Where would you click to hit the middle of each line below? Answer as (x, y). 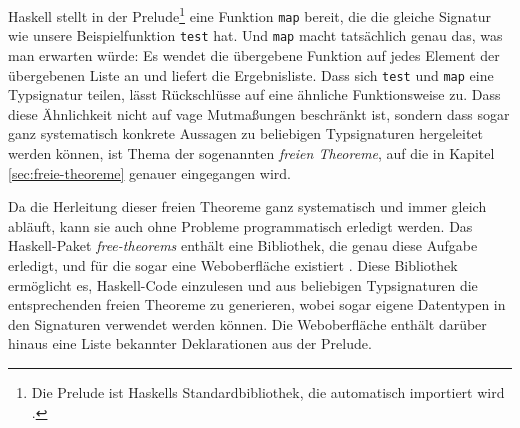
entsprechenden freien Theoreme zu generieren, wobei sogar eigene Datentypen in (257, 304)
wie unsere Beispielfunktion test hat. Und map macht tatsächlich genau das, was (255, 35)
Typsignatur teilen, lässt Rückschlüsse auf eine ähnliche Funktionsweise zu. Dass (254, 94)
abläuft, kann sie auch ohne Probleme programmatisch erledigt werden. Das (240, 225)
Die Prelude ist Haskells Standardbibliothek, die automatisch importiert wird (268, 391)
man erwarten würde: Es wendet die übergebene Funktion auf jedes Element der (254, 54)
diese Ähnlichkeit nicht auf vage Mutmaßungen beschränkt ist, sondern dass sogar (259, 113)
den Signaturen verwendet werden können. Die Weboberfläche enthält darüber (247, 323)
